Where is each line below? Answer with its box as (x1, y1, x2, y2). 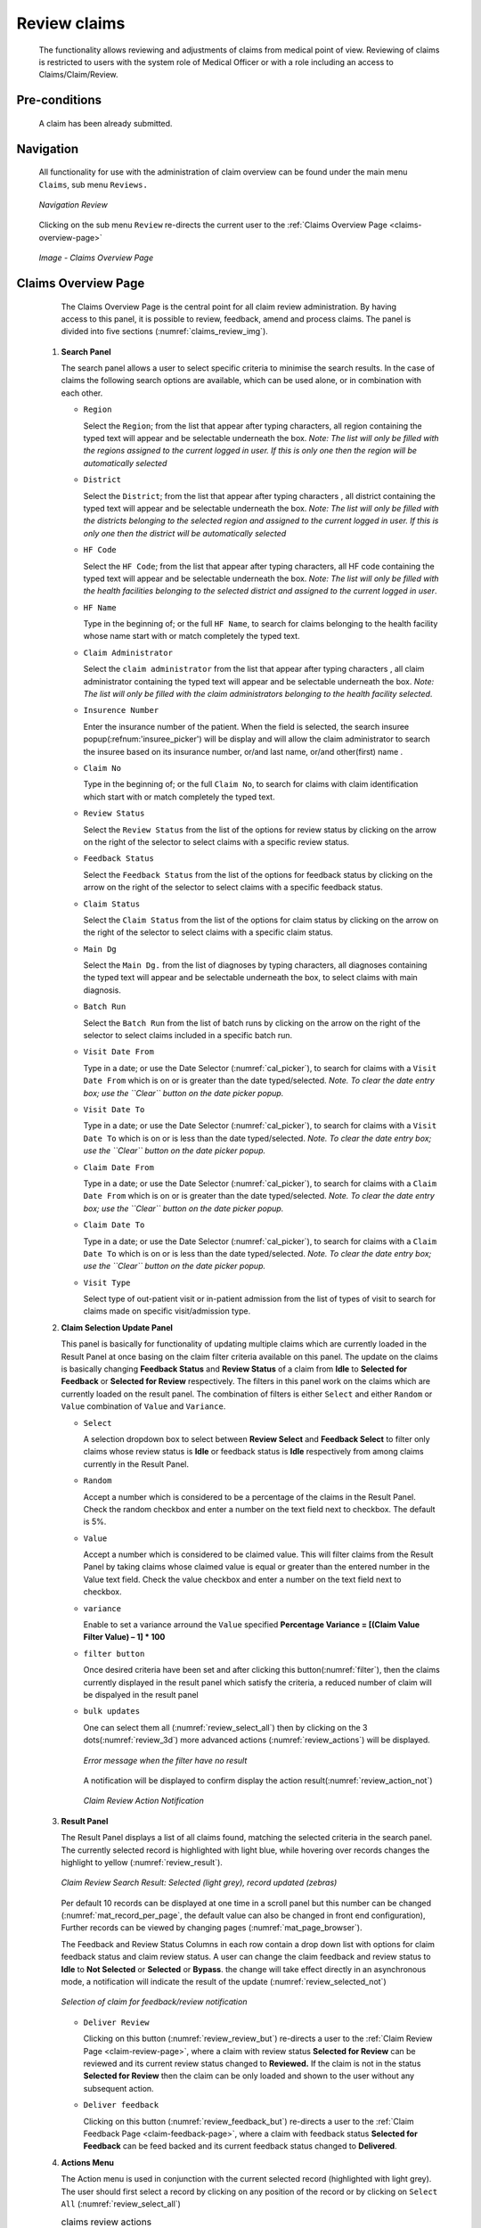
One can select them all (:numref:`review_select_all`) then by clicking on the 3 (83, 1722, 368, 1732)
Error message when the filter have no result (83, 1755, 248, 1765)
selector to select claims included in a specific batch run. (83, 1030, 293, 1041)
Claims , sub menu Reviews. (38, 179, 149, 190)
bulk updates (83, 1707, 141, 1716)
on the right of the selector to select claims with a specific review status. (83, 836, 350, 847)
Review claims (16, 13, 126, 33)
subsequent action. (83, 2083, 155, 2093)
